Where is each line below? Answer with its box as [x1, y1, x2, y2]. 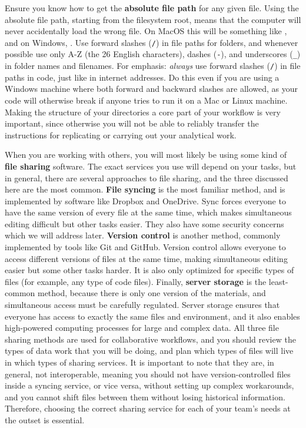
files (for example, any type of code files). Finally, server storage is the [5, 275, 267, 287]
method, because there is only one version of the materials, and [37, 287, 266, 299]
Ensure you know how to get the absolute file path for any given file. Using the [5, 2, 299, 14]
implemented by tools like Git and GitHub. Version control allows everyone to [5, 241, 286, 253]
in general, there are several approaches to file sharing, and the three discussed [5, 171, 288, 184]
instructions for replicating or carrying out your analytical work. [5, 128, 237, 141]
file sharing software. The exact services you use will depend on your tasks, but [5, 160, 297, 172]
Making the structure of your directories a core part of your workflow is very [5, 105, 281, 118]
